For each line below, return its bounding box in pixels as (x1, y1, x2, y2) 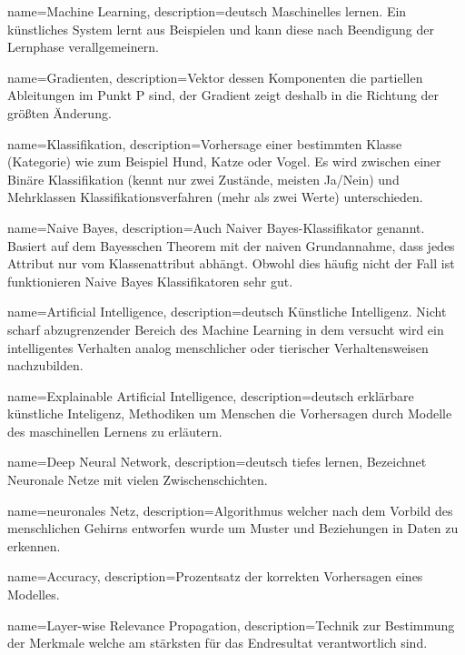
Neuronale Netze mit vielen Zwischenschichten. (7, 470, 268, 489)
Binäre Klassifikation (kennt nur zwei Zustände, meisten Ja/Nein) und (7, 169, 400, 188)
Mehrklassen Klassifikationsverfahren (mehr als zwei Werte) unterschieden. (7, 187, 423, 207)
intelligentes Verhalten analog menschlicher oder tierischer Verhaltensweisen (7, 338, 429, 357)
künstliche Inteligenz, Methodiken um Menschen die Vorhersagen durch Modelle (7, 404, 452, 423)
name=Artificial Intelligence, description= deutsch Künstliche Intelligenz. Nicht (7, 302, 447, 321)
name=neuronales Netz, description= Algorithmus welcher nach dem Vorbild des (7, 500, 453, 519)
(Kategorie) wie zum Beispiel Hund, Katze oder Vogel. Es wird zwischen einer (7, 152, 441, 171)
